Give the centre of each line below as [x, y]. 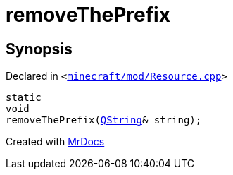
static [24, 98]
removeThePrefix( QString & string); [104, 120]
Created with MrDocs [55, 142]
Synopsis [39, 49]
